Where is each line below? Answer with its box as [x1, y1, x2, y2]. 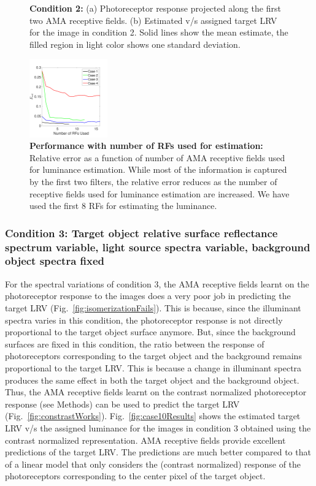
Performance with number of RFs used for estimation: [29, 139, 263, 152]
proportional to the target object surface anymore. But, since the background [5, 325, 296, 338]
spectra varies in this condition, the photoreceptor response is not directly [5, 313, 283, 326]
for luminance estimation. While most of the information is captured [29, 163, 287, 176]
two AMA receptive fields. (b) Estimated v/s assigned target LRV [29, 13, 277, 26]
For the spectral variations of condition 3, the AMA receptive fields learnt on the [5, 277, 309, 290]
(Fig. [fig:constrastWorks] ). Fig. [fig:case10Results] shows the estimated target [5, 409, 301, 422]
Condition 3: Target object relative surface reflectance [5, 225, 278, 240]
